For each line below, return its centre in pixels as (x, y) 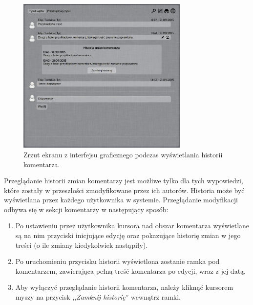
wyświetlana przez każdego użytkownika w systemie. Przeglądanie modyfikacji (121, 200)
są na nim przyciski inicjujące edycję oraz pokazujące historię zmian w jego (128, 235)
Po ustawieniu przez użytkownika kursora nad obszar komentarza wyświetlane (132, 226)
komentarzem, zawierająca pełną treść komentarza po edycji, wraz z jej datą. (130, 271)
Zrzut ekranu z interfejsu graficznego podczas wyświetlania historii (123, 154)
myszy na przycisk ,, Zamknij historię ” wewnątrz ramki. (98, 297)
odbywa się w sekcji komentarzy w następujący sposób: (86, 209)
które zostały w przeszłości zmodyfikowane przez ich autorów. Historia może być (124, 190)
